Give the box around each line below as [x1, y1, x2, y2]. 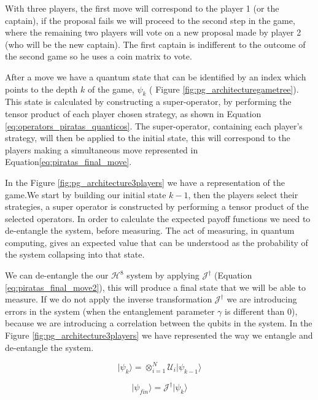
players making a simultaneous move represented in [5, 143, 198, 156]
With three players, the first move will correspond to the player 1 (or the [5, 2, 279, 14]
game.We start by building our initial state [5, 188, 166, 201]
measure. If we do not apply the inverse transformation [5, 293, 212, 306]
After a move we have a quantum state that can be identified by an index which [5, 70, 306, 83]
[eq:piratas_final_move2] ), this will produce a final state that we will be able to [5, 280, 306, 293]
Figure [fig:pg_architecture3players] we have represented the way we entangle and [5, 329, 313, 342]
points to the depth [5, 82, 78, 95]
